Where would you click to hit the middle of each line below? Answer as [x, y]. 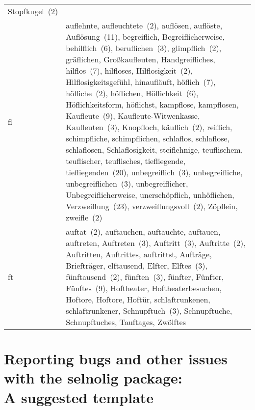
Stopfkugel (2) [33, 11]
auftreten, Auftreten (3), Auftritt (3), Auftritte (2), [156, 243]
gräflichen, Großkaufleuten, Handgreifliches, [140, 59]
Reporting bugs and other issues [116, 359]
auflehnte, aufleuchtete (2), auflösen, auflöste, [144, 25]
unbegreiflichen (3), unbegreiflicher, [127, 183]
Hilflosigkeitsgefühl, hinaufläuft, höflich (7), [141, 82]
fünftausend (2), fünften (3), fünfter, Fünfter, [145, 277]
